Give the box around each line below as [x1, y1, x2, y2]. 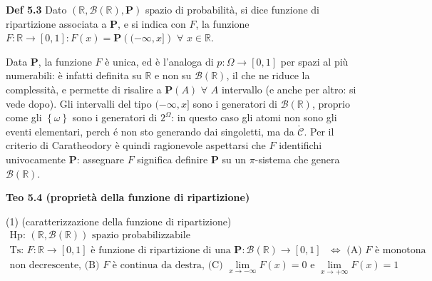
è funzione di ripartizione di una [91, 245, 231, 256]
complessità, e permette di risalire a [6, 81, 162, 96]
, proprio [312, 96, 350, 111]
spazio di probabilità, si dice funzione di [145, 2, 320, 16]
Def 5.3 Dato [6, 2, 67, 16]
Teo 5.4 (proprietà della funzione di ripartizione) [6, 190, 250, 205]
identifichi [279, 138, 322, 153]
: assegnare [76, 151, 124, 166]
